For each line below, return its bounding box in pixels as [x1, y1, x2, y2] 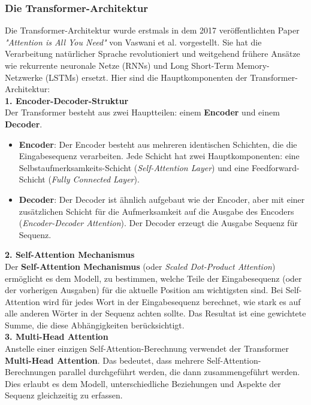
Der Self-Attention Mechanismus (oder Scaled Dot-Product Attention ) [5, 260, 276, 272]
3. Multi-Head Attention [5, 330, 108, 343]
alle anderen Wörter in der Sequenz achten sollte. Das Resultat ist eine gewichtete [5, 307, 306, 319]
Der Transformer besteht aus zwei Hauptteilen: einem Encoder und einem [5, 106, 280, 118]
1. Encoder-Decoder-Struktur [5, 94, 129, 106]
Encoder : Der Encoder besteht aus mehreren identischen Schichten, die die [19, 138, 297, 150]
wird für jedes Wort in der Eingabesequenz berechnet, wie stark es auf [43, 295, 301, 307]
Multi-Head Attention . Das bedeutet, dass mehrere [5, 354, 204, 366]
